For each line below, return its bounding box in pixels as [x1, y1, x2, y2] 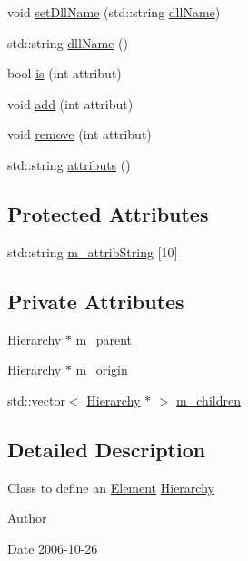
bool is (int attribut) [7, 64, 122, 83]
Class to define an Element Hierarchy [7, 477, 214, 496]
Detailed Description [7, 435, 206, 463]
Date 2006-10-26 [7, 538, 98, 557]
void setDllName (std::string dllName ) [7, 3, 221, 21]
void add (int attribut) [7, 94, 134, 113]
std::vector [7, 390, 65, 409]
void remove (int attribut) [7, 125, 152, 144]
